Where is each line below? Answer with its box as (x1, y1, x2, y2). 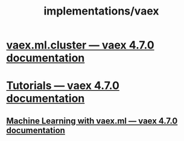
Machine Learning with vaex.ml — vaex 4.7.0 (6, 116, 178, 126)
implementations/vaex (43, 4, 159, 18)
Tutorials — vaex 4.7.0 (6, 79, 119, 93)
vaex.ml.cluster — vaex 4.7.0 (6, 38, 155, 52)
